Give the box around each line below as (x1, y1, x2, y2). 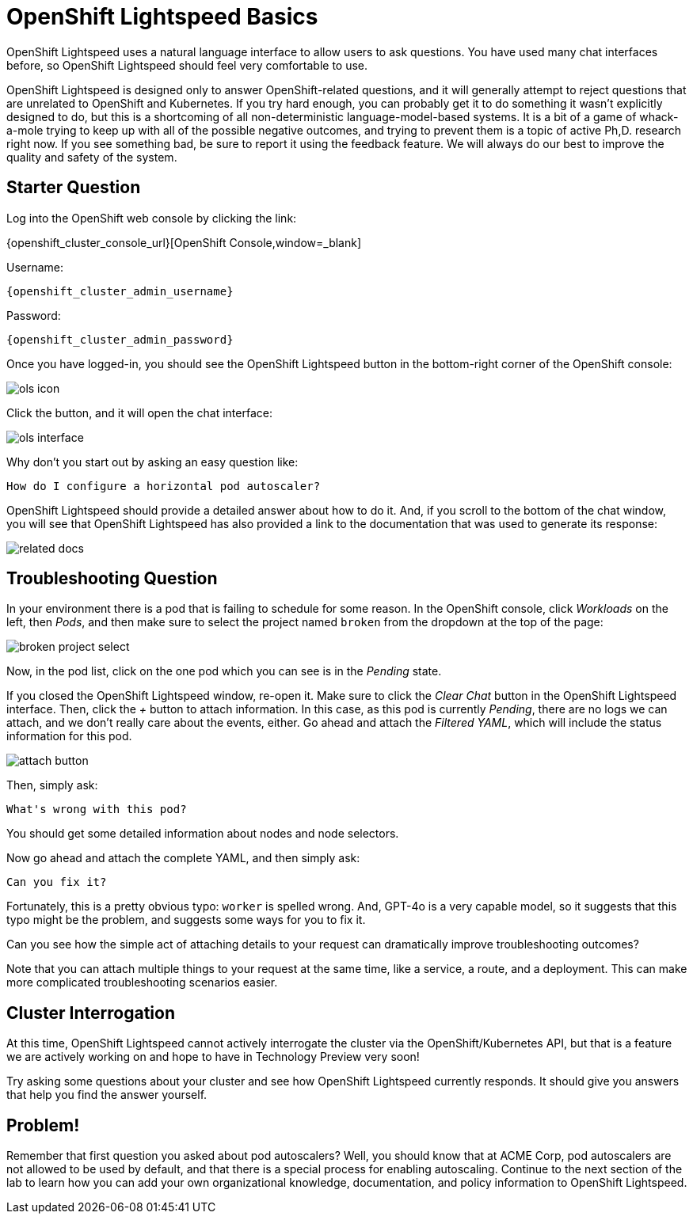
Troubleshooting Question (6, 568, 218, 589)
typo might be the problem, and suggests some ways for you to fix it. (6, 913, 366, 927)
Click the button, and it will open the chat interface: (6, 405, 272, 420)
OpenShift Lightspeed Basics (6, 3, 318, 30)
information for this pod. (6, 729, 132, 743)
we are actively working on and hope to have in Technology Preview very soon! (6, 1050, 420, 1064)
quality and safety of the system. (6, 150, 177, 164)
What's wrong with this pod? (6, 803, 187, 816)
